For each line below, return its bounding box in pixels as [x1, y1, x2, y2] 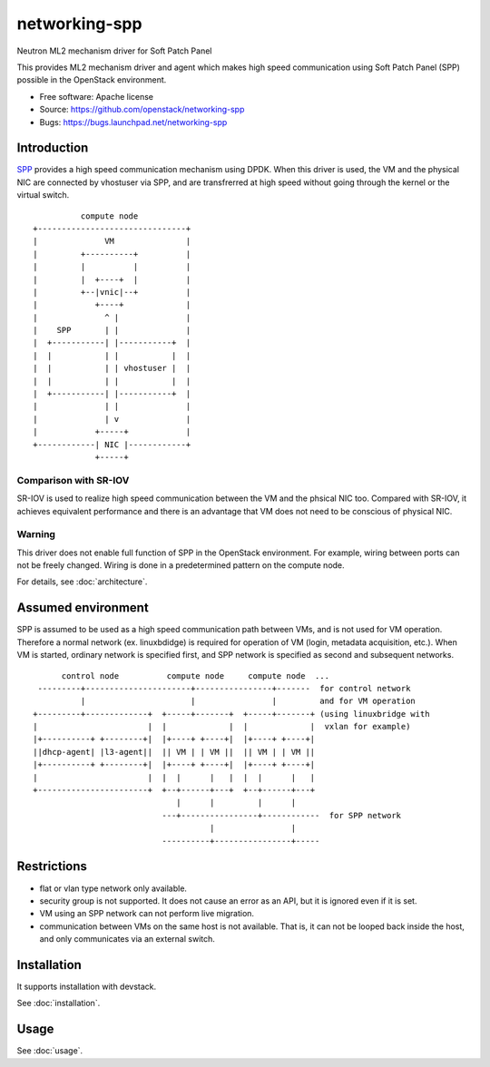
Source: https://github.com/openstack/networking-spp [39, 104, 245, 115]
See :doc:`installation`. [16, 998, 101, 1009]
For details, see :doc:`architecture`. [16, 576, 148, 587]
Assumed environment [16, 600, 149, 616]
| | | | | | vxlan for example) [33, 721, 411, 732]
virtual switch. [16, 190, 70, 201]
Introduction [16, 141, 89, 156]
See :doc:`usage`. [16, 1045, 83, 1056]
